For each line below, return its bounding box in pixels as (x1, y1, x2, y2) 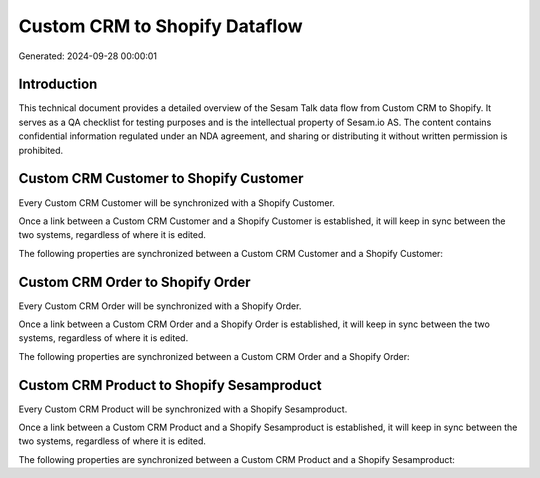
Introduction (18, 76, 98, 93)
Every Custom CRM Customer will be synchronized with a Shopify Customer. (18, 196, 335, 209)
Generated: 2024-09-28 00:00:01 (18, 50, 158, 62)
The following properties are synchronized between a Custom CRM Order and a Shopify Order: (18, 350, 410, 362)
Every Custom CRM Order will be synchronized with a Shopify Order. (18, 300, 302, 312)
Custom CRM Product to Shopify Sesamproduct (18, 376, 322, 394)
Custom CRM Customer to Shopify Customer (18, 170, 304, 187)
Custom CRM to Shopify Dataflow (18, 15, 304, 37)
